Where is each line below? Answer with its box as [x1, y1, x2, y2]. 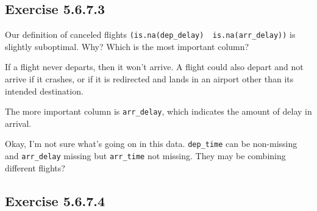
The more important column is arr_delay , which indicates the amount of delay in [5, 105, 312, 118]
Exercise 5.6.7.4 [5, 191, 105, 210]
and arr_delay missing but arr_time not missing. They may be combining [5, 149, 286, 162]
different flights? [5, 161, 65, 174]
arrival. [5, 116, 32, 129]
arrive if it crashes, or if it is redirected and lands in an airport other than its [5, 73, 294, 85]
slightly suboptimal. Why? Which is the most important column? [5, 40, 249, 52]
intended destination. [5, 84, 84, 97]
